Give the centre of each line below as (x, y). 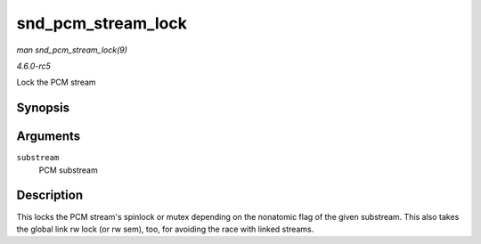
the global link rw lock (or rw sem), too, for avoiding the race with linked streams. (165, 229)
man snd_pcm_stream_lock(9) (72, 50)
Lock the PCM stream (57, 82)
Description (50, 195)
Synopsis (43, 108)
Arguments (49, 137)
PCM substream (68, 170)
